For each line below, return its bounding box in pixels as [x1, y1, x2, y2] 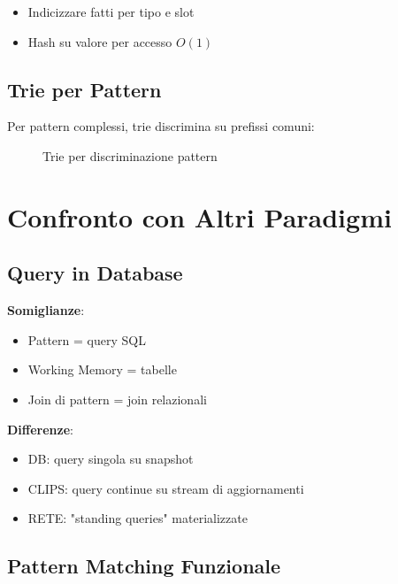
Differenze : [7, 419, 73, 438]
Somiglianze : [7, 301, 85, 319]
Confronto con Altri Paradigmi [7, 198, 392, 234]
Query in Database [7, 259, 183, 287]
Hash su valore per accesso [27, 32, 172, 50]
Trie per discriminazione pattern [42, 146, 218, 165]
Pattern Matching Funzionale [7, 552, 281, 580]
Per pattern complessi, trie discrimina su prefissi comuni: [7, 117, 315, 135]
